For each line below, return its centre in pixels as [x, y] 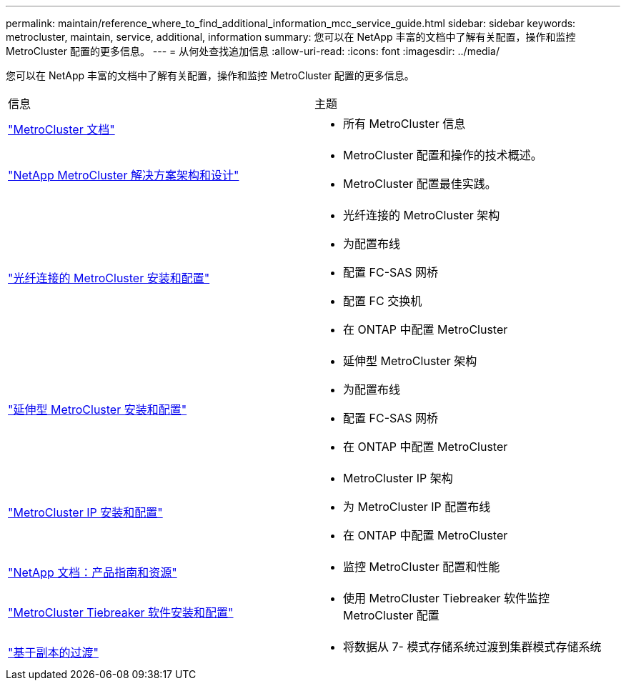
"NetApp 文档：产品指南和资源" [93, 572]
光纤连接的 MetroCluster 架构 [422, 215]
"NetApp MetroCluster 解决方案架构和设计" [124, 175]
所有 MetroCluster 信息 [404, 124]
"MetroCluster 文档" [61, 129]
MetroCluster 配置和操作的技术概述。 [443, 155]
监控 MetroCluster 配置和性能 [422, 567]
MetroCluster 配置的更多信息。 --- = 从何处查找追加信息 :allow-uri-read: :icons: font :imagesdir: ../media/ [253, 51]
